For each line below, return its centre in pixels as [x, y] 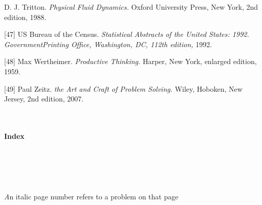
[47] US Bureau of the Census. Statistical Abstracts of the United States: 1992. [127, 34]
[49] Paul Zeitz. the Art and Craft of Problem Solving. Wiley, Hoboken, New [123, 88]
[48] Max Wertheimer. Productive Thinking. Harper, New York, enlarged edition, [130, 61]
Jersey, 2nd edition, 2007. [44, 99]
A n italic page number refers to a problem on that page [91, 196]
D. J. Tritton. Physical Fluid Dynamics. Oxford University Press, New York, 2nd [131, 7]
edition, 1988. [25, 17]
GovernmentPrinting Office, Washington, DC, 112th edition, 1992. [108, 44]
